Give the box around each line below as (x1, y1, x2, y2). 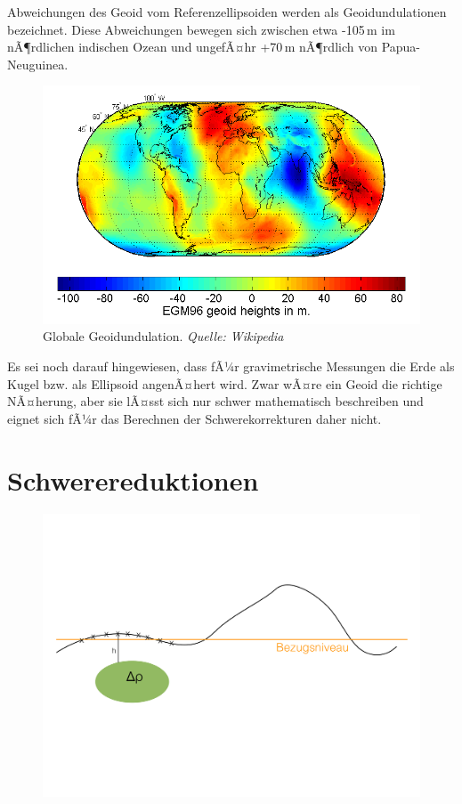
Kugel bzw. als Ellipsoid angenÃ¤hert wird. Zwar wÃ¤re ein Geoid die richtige (7, 374, 442, 393)
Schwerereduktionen (7, 461, 259, 498)
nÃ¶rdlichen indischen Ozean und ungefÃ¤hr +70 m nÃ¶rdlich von (7, 37, 377, 56)
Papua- (381, 37, 421, 56)
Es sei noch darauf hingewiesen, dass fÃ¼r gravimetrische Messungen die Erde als (7, 356, 455, 375)
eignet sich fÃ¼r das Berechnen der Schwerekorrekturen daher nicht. (7, 409, 382, 427)
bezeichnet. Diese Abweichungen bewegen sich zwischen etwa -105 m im (7, 20, 395, 38)
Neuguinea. (7, 54, 69, 73)
